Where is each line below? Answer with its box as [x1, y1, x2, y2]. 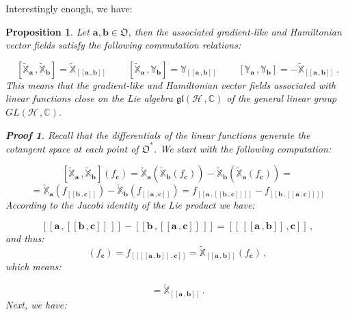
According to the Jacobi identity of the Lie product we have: [5, 198, 255, 212]
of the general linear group [226, 91, 337, 105]
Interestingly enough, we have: [5, 1, 133, 15]
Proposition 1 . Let [5, 24, 90, 38]
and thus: [5, 231, 44, 246]
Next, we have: [5, 297, 67, 311]
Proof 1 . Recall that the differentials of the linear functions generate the [5, 127, 310, 142]
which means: [5, 259, 62, 274]
